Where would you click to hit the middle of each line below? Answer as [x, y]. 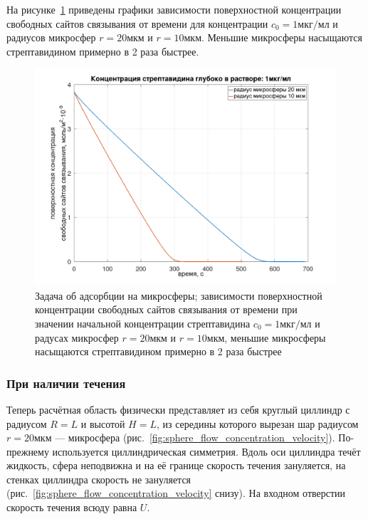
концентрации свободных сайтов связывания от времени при [166, 309]
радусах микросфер [77, 337]
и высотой [103, 423]
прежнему [28, 451]
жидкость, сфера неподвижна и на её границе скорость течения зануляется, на [176, 465]
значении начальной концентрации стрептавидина [143, 323]
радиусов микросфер [51, 37]
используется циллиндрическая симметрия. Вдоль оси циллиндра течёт [206, 451]
